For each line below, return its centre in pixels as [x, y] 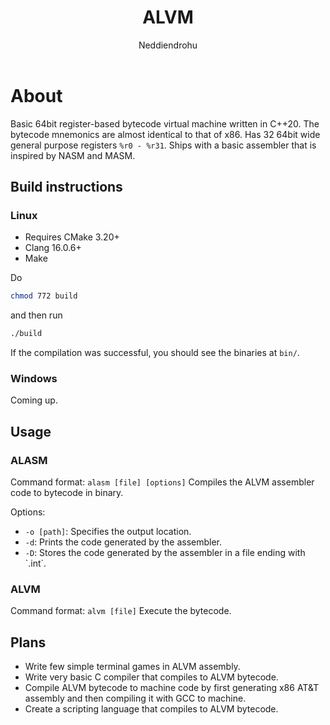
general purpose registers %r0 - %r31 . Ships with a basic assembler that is [163, 145]
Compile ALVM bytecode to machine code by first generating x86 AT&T [172, 688]
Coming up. [34, 400]
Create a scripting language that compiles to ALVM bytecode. [151, 709]
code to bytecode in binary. [67, 493]
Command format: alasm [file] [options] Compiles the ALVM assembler [162, 482]
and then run [36, 315]
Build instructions [66, 187]
